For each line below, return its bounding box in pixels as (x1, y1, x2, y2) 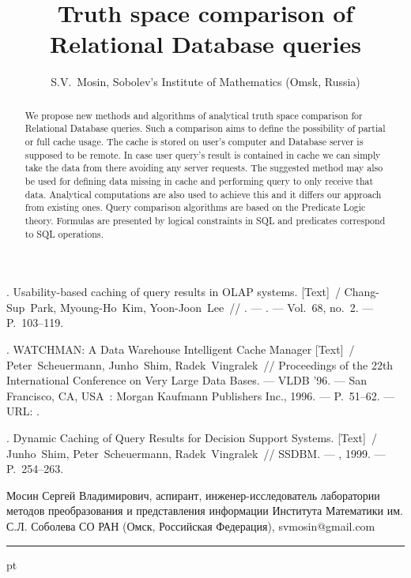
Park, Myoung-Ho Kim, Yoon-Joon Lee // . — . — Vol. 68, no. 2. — (30, 298, 374, 315)
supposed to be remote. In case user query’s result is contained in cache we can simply (25, 148, 381, 161)
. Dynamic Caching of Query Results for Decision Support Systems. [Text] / (6, 430, 377, 446)
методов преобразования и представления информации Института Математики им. (6, 502, 403, 519)
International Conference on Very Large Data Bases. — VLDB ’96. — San (6, 372, 368, 388)
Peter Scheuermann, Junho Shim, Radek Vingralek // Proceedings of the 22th (6, 356, 394, 373)
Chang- (344, 283, 379, 300)
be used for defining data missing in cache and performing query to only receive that (25, 174, 374, 187)
